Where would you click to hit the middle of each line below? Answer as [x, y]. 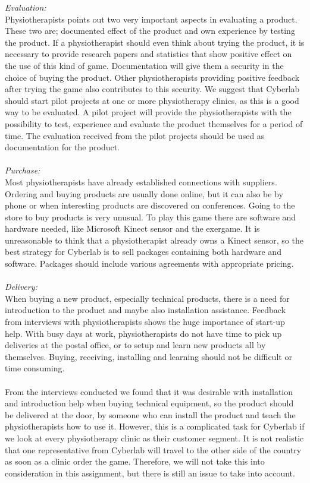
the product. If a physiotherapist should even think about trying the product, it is [155, 42]
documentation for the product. [62, 147]
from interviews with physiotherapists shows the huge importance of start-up [145, 322]
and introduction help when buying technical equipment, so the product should [149, 403]
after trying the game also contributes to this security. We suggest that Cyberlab [152, 89]
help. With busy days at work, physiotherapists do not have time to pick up [143, 333]
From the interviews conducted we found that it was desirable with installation [149, 391]
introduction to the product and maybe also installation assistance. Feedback [145, 310]
